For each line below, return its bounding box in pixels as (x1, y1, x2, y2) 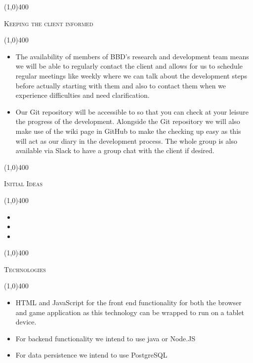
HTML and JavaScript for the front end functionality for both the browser (15, 297, 242, 308)
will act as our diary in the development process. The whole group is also (15, 135, 237, 146)
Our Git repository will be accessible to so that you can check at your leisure (15, 106, 249, 117)
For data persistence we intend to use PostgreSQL (15, 350, 168, 360)
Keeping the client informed (4, 18, 93, 28)
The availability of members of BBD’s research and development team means (15, 51, 249, 61)
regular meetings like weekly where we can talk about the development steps (15, 70, 247, 81)
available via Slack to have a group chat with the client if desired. (15, 145, 214, 156)
